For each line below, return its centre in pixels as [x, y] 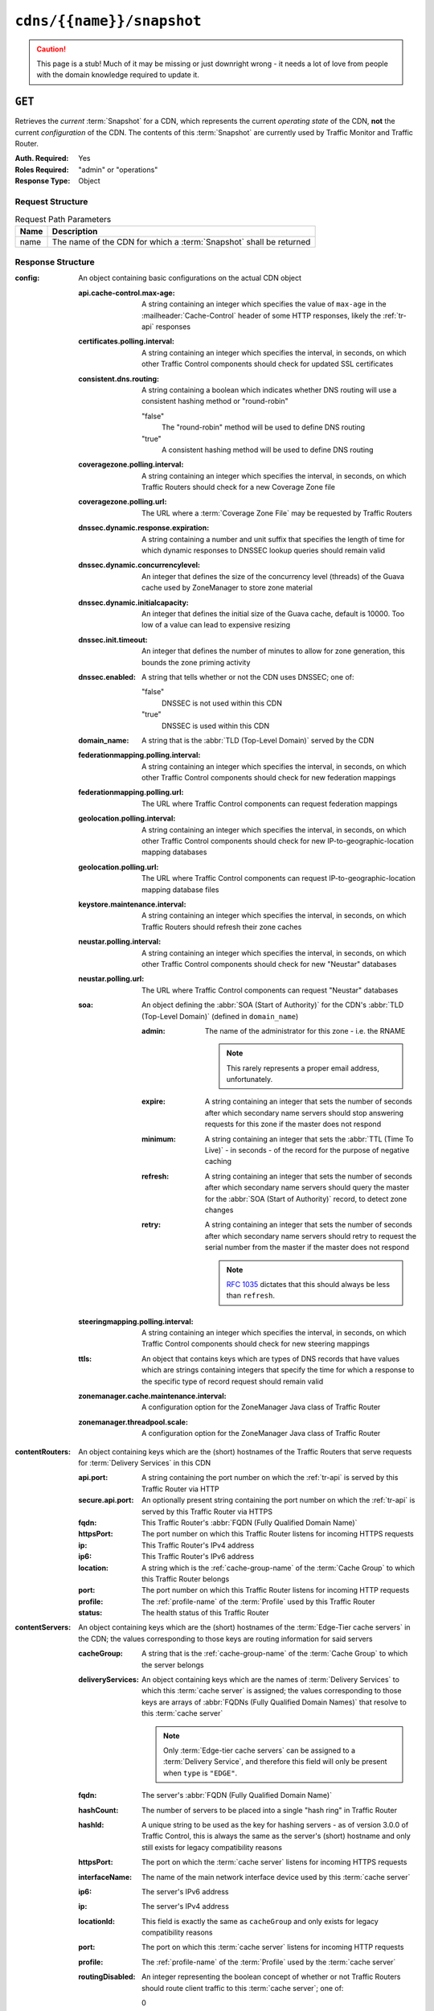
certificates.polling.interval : [126, 341]
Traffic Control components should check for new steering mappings [256, 1344]
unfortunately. [250, 1080]
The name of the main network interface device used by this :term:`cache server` [276, 1877]
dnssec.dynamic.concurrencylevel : [139, 565]
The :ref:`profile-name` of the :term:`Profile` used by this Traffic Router [258, 1602]
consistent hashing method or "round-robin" [215, 401]
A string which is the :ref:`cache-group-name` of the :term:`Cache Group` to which [278, 1568]
